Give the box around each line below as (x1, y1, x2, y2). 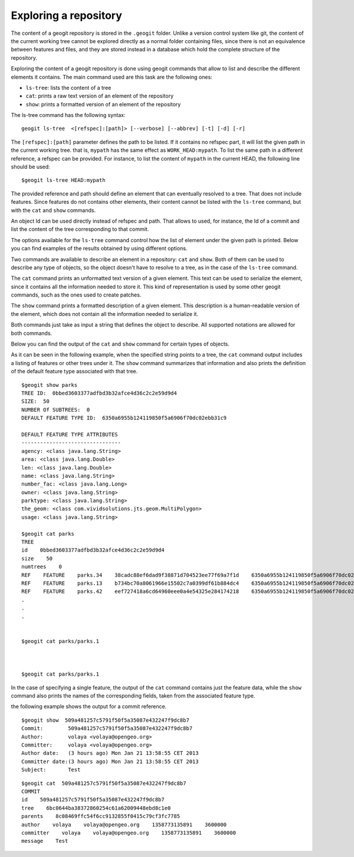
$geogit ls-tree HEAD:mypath (21, 177, 106, 184)
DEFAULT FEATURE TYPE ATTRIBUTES (21, 431, 118, 438)
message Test (21, 838, 68, 845)
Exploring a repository (11, 9, 122, 22)
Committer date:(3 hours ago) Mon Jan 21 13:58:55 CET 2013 (21, 758, 199, 765)
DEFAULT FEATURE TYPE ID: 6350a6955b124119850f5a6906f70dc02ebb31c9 (21, 415, 227, 422)
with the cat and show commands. (11, 207, 96, 214)
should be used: (11, 163, 50, 171)
